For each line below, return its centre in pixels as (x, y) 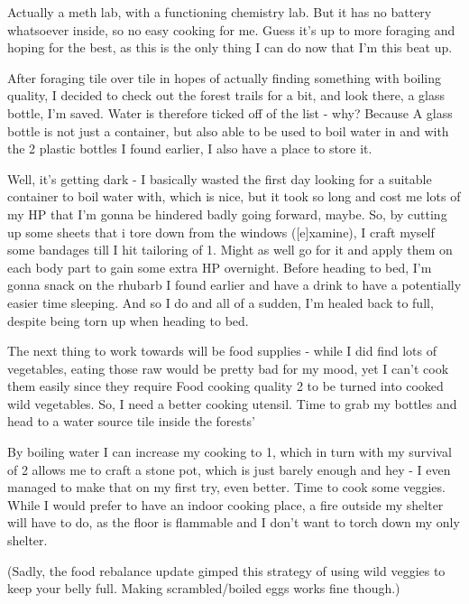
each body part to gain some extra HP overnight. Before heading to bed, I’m (220, 267)
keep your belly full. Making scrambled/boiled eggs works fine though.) (204, 588)
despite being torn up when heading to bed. (128, 320)
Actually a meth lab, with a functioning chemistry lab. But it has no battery (220, 12)
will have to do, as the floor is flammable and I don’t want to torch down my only (234, 522)
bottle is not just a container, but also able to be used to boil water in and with (228, 130)
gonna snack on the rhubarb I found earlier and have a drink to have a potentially (234, 285)
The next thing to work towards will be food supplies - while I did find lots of (222, 351)
